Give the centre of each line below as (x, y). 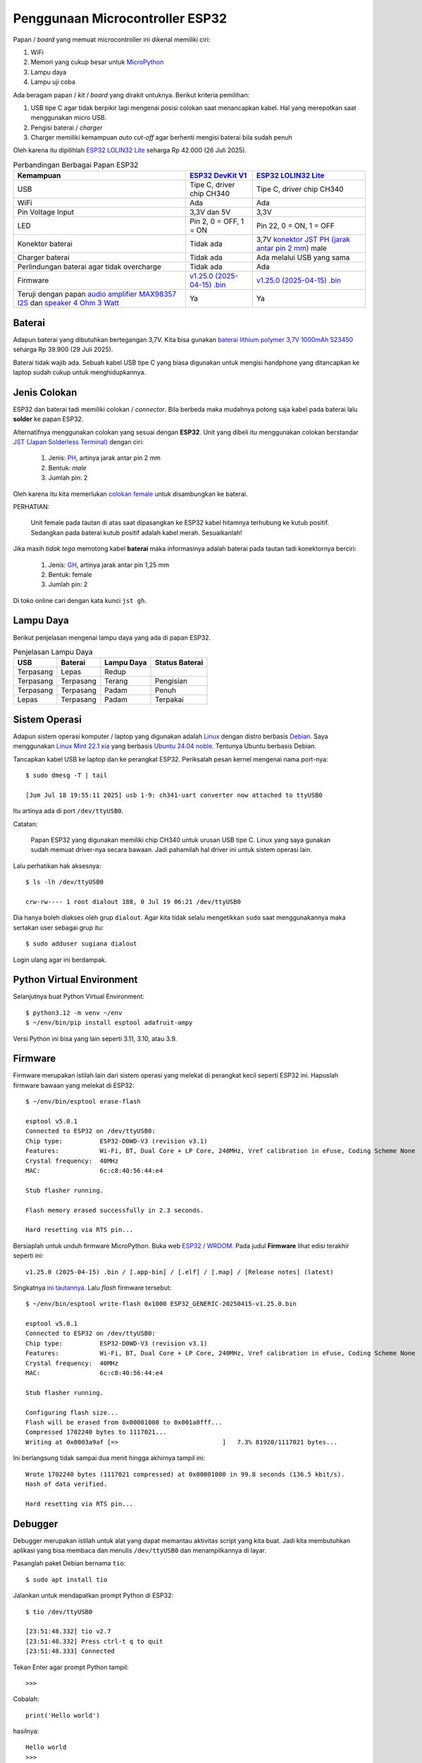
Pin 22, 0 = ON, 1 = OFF (295, 226)
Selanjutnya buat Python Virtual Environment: (79, 996)
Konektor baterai (45, 244)
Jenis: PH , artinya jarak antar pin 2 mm (105, 458)
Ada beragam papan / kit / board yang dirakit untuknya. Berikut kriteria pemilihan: (131, 94)
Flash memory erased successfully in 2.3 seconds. (115, 1210)
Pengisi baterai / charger (67, 128)
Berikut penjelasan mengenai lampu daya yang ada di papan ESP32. (112, 638)
